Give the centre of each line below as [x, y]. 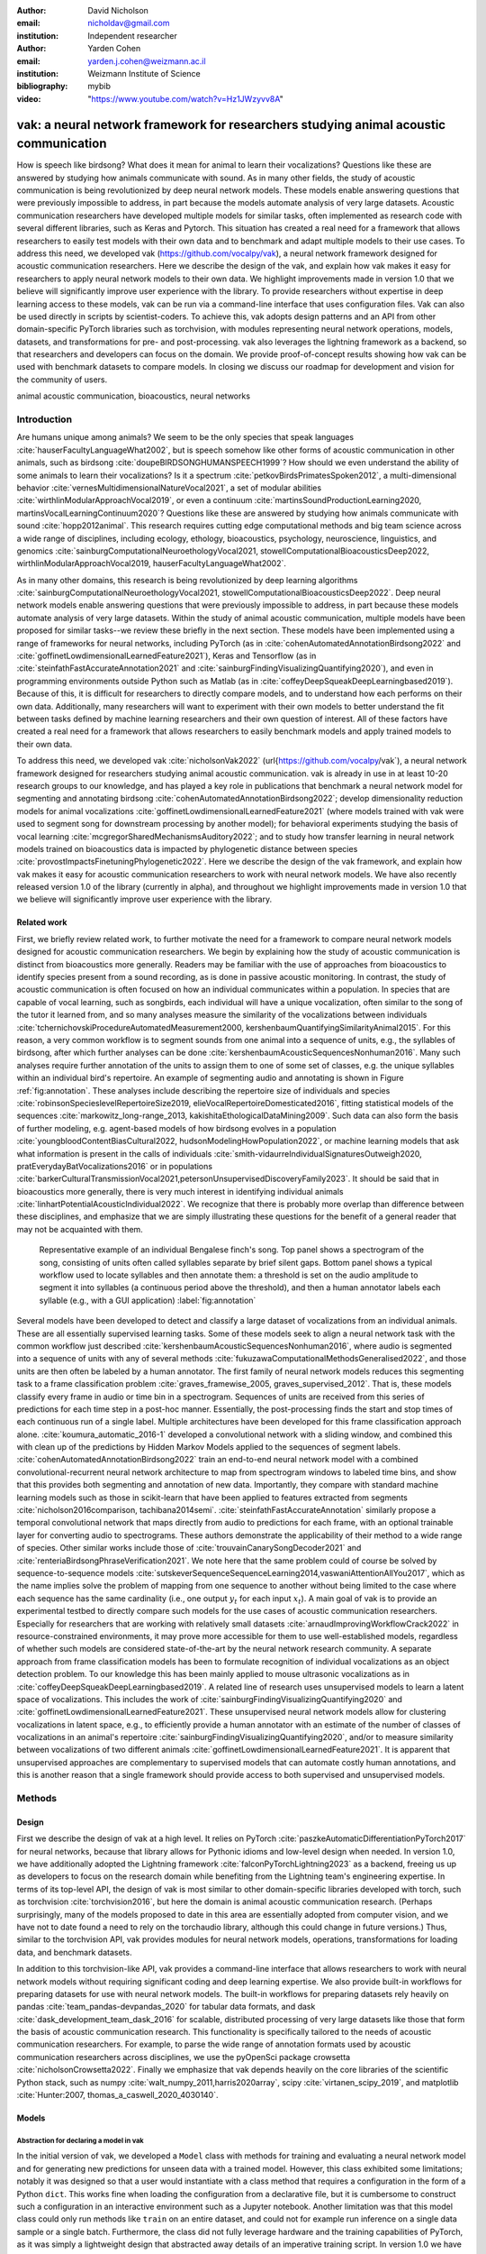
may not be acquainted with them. [80, 1229]
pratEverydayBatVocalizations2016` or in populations [115, 1166]
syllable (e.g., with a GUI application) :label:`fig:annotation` [148, 1300]
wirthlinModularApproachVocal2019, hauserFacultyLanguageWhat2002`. [152, 563]
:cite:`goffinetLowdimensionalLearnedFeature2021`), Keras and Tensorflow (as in [166, 656]
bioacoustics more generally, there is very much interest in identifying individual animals [180, 1191]
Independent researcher [132, 35]
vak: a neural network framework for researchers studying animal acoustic [231, 125]
